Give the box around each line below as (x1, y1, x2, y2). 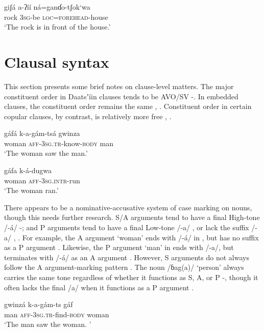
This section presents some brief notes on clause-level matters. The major (4, 80, 234, 91)
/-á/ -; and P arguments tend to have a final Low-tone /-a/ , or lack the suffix (4, 222, 249, 233)
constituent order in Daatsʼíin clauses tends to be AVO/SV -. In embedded (4, 91, 238, 101)
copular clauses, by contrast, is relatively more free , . (4, 111, 172, 121)
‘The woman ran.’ (4, 185, 59, 196)
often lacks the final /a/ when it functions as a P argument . (4, 282, 194, 292)
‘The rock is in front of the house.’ (4, 21, 111, 32)
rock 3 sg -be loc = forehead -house (4, 11, 108, 22)
